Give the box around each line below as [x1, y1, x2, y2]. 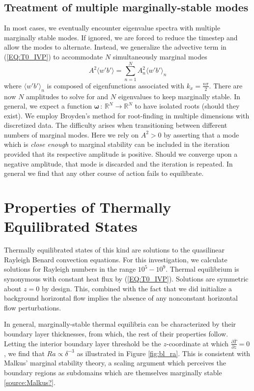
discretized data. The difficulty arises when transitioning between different [4, 120, 227, 130]
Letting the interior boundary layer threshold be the [4, 338, 161, 348]
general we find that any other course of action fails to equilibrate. [4, 168, 204, 178]
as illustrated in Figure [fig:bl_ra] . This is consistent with [77, 348, 251, 358]
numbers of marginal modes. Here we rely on [4, 129, 139, 140]
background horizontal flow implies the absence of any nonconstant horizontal [4, 293, 238, 303]
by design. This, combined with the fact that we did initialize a [41, 283, 232, 293]
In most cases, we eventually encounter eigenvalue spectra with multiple [4, 23, 221, 33]
